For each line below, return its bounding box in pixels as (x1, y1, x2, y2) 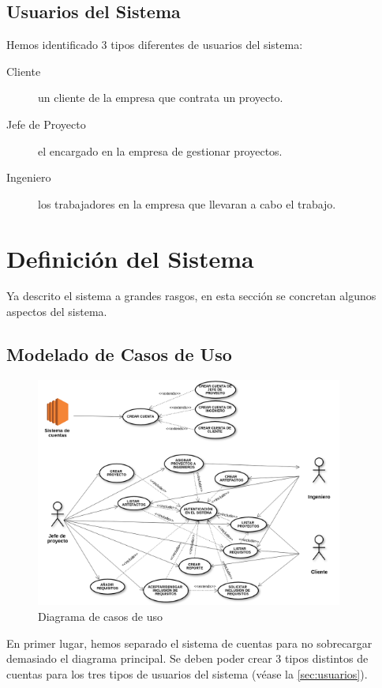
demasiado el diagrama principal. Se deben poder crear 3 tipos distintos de (6, 650, 369, 667)
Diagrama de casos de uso (38, 607, 163, 624)
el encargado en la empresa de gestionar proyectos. (38, 142, 283, 159)
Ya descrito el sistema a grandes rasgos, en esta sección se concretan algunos (6, 288, 376, 304)
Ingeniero (6, 169, 51, 186)
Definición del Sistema (6, 242, 254, 274)
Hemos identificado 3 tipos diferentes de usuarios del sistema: (6, 36, 303, 53)
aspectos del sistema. (6, 303, 107, 320)
